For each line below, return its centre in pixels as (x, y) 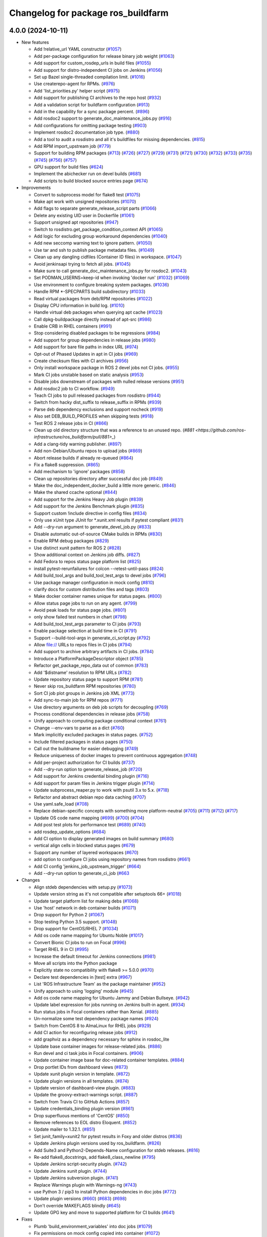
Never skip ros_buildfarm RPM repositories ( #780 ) (85, 686)
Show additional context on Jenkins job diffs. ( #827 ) (87, 555)
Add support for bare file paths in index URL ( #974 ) (86, 347)
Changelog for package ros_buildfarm (89, 13)
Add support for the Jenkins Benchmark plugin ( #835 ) (89, 506)
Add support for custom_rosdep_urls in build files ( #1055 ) (92, 63)
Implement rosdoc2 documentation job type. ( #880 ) (87, 132)
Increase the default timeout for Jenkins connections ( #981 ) (95, 956)
